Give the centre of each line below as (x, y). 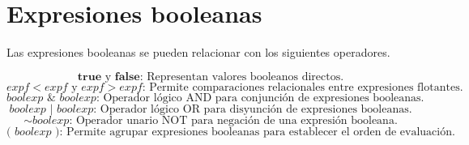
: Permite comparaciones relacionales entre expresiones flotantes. (303, 87)
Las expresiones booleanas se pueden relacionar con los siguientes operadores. (198, 52)
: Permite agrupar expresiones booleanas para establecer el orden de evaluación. (257, 132)
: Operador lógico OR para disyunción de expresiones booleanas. (253, 109)
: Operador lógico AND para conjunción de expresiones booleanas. (260, 98)
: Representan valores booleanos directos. (242, 77)
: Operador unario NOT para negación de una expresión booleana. (233, 120)
